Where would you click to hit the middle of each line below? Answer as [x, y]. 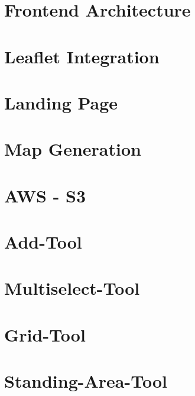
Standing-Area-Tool [86, 381]
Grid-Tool [45, 334]
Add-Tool [43, 242]
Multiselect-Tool [72, 288]
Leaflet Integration [82, 56]
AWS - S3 [45, 195]
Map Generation [73, 149]
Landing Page [61, 102]
